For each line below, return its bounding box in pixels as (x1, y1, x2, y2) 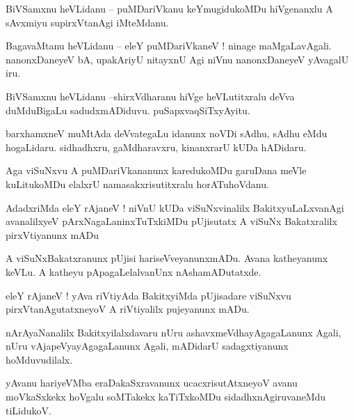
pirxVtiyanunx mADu (6, 227, 99, 242)
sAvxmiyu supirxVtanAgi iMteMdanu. (6, 15, 169, 29)
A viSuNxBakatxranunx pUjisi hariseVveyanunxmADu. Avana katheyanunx (6, 251, 328, 265)
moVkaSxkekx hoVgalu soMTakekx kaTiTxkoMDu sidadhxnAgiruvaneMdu (6, 389, 326, 404)
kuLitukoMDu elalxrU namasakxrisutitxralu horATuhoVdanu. (6, 176, 269, 191)
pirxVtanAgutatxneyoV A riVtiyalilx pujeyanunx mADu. (6, 302, 250, 316)
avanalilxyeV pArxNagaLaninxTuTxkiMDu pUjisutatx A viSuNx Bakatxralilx (6, 214, 337, 228)
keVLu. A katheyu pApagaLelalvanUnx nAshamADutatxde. (6, 264, 262, 279)
